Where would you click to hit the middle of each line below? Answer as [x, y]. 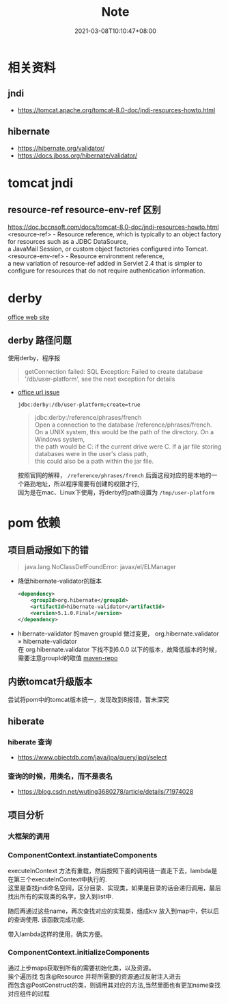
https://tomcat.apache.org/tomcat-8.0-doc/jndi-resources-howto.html [116, 110]
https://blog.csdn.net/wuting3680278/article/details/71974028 [105, 792]
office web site [29, 317]
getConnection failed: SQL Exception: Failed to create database [114, 372]
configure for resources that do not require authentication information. [106, 271]
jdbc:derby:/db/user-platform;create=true [79, 405]
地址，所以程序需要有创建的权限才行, [87, 484]
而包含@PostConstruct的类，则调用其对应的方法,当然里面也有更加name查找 [114, 985]
